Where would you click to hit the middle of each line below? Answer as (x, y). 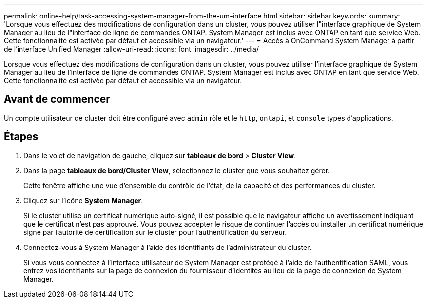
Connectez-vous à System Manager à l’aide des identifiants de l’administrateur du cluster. (167, 247)
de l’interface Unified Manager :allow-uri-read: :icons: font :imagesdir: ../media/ (131, 49)
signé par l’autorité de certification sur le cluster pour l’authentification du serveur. (155, 232)
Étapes (21, 137)
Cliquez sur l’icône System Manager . (83, 200)
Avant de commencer (57, 99)
